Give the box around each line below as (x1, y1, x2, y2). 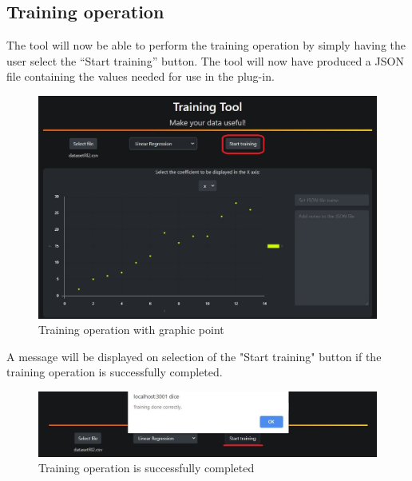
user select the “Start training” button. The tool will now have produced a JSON (6, 52, 404, 69)
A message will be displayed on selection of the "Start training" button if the (6, 348, 382, 364)
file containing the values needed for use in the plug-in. (6, 68, 275, 85)
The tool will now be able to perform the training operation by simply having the (6, 37, 406, 54)
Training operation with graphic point (38, 321, 224, 338)
